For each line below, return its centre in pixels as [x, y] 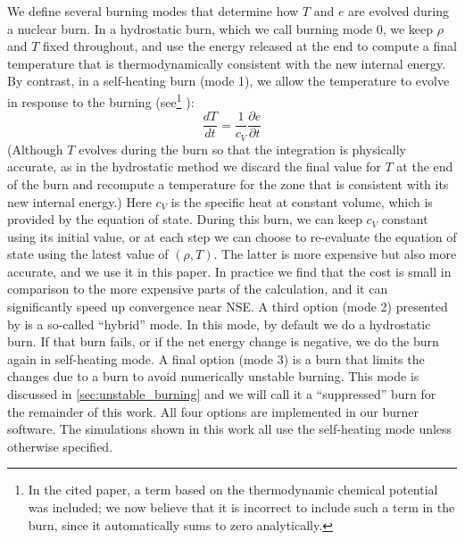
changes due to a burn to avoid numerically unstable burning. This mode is [213, 376]
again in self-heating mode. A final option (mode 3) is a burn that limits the [216, 358]
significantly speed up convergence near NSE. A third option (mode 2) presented [228, 307]
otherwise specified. [60, 446]
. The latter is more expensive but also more [335, 254]
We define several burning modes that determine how [153, 11]
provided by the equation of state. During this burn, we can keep [185, 219]
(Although [35, 149]
